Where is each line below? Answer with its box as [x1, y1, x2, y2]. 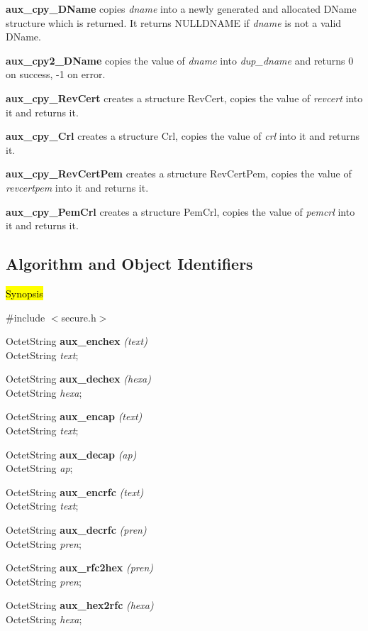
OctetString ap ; [6, 461, 73, 476]
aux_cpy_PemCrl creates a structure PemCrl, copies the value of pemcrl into [6, 204, 355, 219]
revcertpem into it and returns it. [6, 180, 149, 194]
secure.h [61, 309, 96, 324]
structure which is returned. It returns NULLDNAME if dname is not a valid [6, 15, 342, 30]
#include [6, 309, 45, 324]
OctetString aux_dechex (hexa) [6, 371, 151, 386]
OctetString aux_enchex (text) [6, 334, 147, 349]
